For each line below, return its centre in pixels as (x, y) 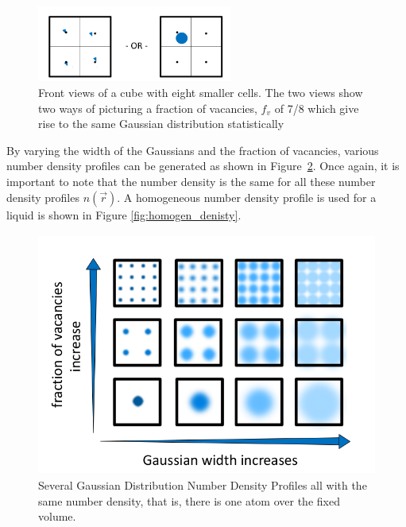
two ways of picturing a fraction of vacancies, (148, 108)
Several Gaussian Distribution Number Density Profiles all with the (203, 485)
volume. (57, 516)
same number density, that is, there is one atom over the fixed (189, 500)
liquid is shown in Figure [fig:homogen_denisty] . (124, 214)
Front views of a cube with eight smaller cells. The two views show (201, 93)
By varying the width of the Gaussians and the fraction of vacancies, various (193, 150)
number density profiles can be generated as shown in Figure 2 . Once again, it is (203, 166)
